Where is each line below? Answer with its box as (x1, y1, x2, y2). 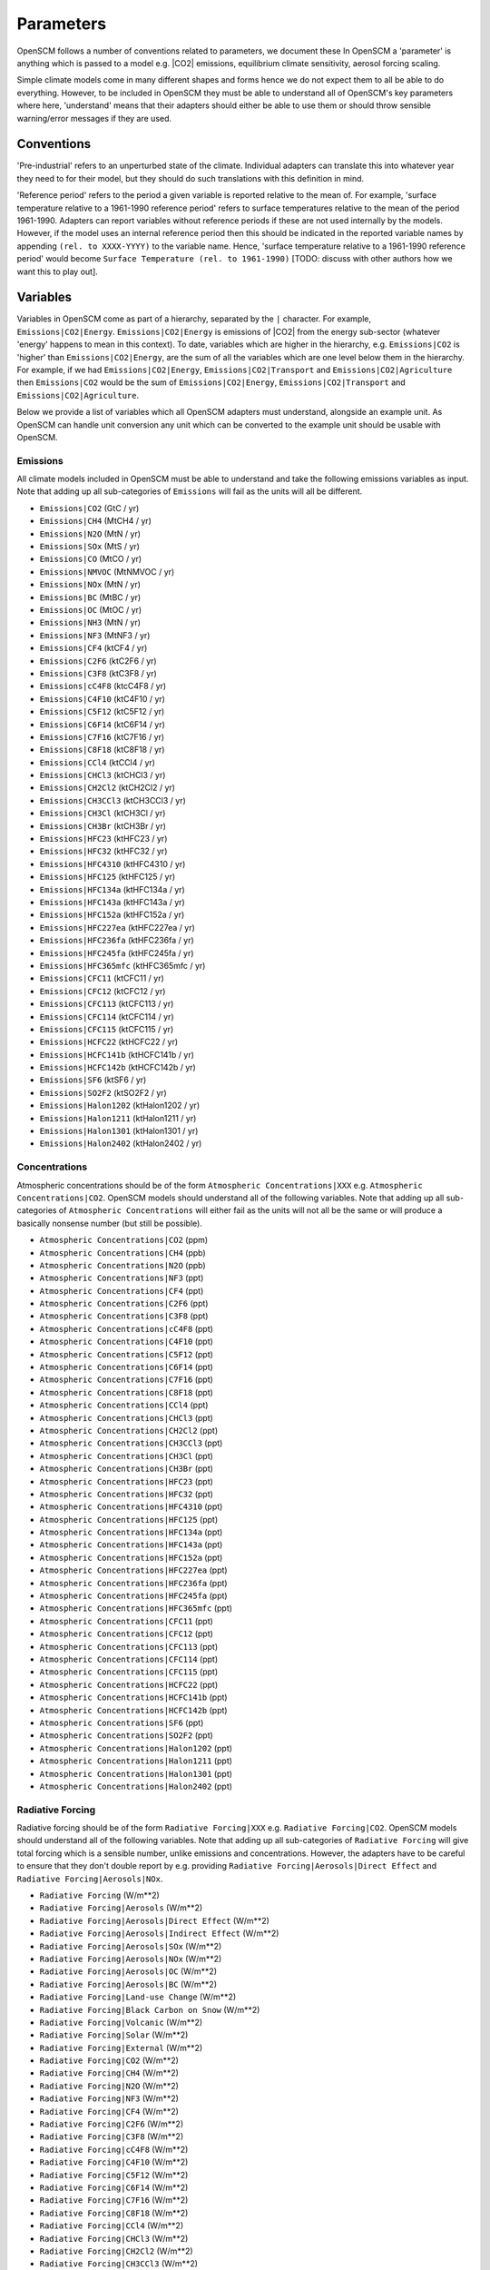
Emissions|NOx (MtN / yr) (39, 579, 141, 590)
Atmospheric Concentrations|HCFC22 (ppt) (39, 1679, 219, 1690)
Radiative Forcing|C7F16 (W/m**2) (39, 2195, 189, 2206)
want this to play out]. (16, 266, 99, 277)
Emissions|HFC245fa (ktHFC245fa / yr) (39, 947, 194, 958)
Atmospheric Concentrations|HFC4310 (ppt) (39, 1501, 223, 1512)
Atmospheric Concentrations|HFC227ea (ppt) (39, 1564, 228, 1575)
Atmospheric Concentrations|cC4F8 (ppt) (39, 1323, 213, 1334)
